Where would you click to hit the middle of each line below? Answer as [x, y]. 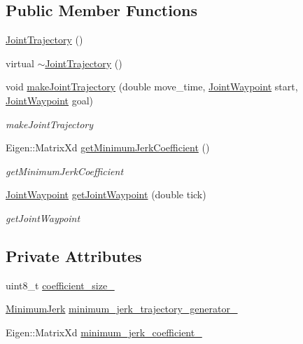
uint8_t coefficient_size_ [60, 285]
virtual [20, 63]
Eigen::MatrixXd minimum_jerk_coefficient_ [104, 332]
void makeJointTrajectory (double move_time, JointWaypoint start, [152, 87]
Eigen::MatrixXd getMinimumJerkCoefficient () [108, 147]
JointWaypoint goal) [50, 100]
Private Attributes [74, 255]
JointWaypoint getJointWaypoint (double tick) [106, 194]
